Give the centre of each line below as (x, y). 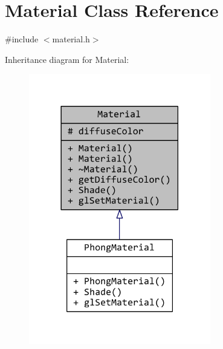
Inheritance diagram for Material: (67, 59)
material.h (71, 39)
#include (22, 39)
